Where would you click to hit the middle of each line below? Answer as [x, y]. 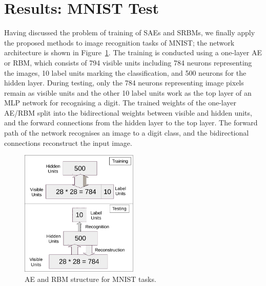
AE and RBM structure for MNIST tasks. [90, 279]
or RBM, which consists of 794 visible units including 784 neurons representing [128, 62]
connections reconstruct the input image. [68, 142]
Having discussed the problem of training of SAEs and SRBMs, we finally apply [130, 32]
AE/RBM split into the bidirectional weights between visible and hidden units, [128, 112]
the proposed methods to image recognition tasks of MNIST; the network [119, 42]
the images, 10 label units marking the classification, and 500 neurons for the [125, 72]
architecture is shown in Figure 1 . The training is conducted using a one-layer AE [133, 52]
